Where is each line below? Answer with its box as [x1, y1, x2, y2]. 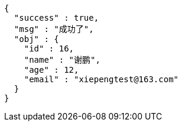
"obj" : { [14, 34, 59, 44]
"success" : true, [14, 13, 99, 22]
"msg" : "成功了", [14, 24, 94, 34]
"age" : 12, [24, 65, 79, 75]
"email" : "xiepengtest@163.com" [24, 75, 179, 84]
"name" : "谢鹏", [24, 55, 100, 64]
